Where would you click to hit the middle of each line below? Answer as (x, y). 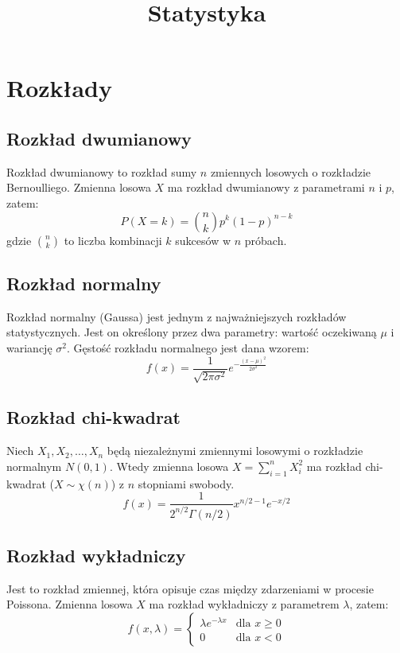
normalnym (34, 466)
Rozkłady (59, 88)
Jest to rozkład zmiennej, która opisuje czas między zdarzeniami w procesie (190, 588)
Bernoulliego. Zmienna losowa (79, 187)
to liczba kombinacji (113, 240)
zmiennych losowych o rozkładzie (291, 171)
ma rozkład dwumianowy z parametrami (266, 187)
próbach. (266, 240)
